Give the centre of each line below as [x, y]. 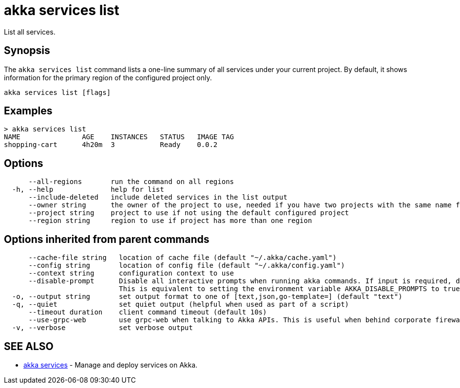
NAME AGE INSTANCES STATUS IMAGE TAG [119, 137]
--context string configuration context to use [131, 273]
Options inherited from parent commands [107, 239]
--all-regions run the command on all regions [131, 182]
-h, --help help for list [88, 190]
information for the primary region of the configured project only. [108, 77]
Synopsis [27, 51]
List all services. [30, 32]
